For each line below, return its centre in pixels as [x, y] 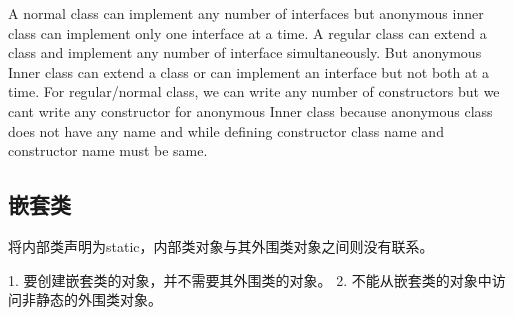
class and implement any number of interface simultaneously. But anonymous [245, 52]
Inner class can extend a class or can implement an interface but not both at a [249, 71]
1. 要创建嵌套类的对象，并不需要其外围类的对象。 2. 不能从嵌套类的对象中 [250, 279]
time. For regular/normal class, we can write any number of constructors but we [254, 91]
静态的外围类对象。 [98, 299]
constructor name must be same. [108, 150]
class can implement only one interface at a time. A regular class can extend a [247, 32]
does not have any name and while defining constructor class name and [226, 130]
